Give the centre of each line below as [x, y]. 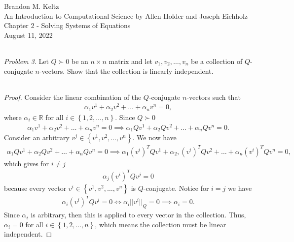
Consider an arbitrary [37, 137]
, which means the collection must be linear [161, 224]
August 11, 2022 [28, 35]
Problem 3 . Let [26, 61]
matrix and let [130, 61]
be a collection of [217, 61]
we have [240, 188]
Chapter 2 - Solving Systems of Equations [67, 25]
